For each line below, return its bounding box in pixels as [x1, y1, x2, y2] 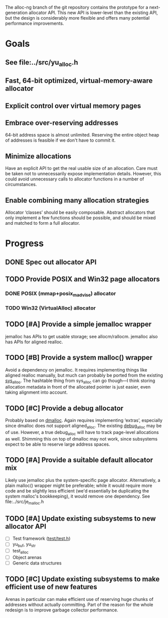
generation [5, 10, 28, 16]
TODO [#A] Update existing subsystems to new [5, 514, 156, 523]
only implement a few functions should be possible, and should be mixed [5, 214, 156, 221]
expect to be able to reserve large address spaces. [5, 441, 110, 447]
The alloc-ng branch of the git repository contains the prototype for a [5, 5, 148, 10]
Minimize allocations [5, 152, 72, 160]
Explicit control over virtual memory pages [5, 101, 141, 110]
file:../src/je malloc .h [5, 499, 44, 506]
